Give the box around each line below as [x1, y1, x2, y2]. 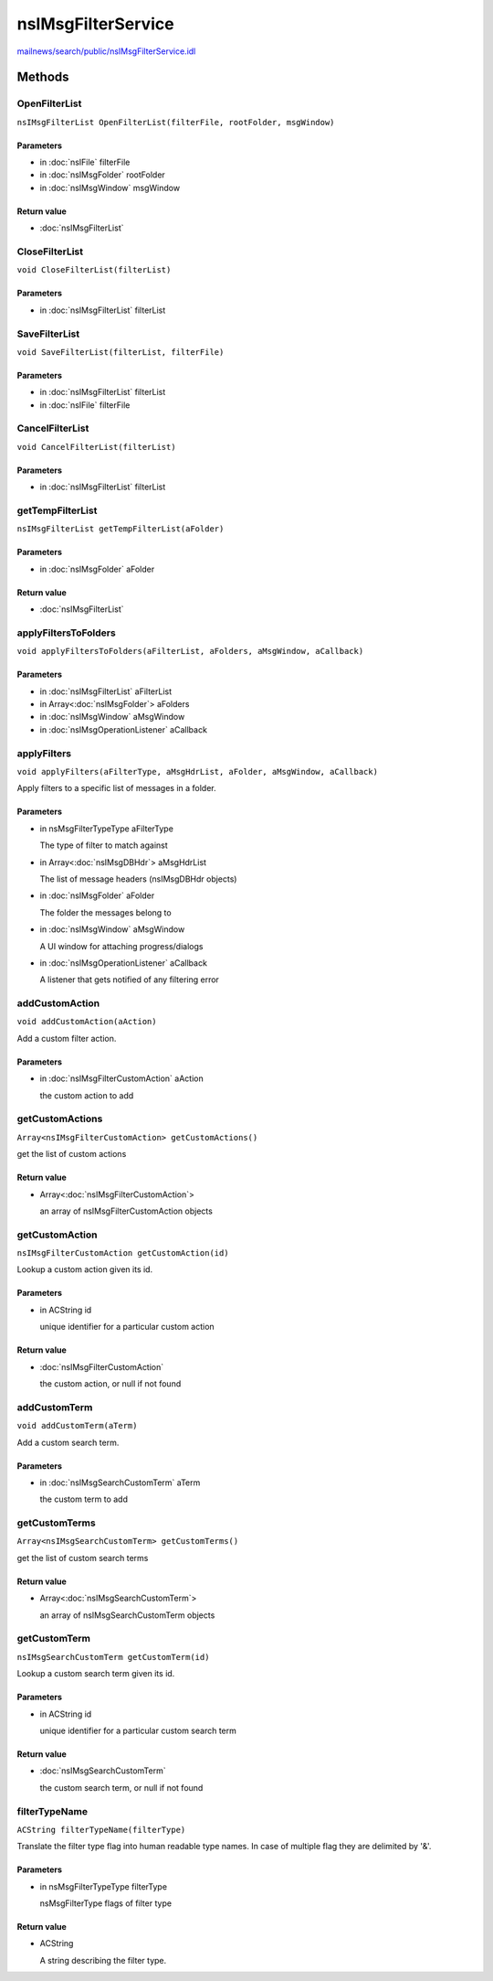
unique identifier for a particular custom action [39, 1322, 215, 1333]
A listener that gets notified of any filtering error [39, 974, 219, 985]
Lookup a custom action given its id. [16, 1264, 153, 1275]
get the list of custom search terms [16, 1552, 149, 1563]
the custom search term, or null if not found [39, 1782, 204, 1793]
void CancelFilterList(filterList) [16, 442, 177, 452]
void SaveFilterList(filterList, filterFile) [16, 347, 225, 357]
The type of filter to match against [39, 840, 168, 851]
